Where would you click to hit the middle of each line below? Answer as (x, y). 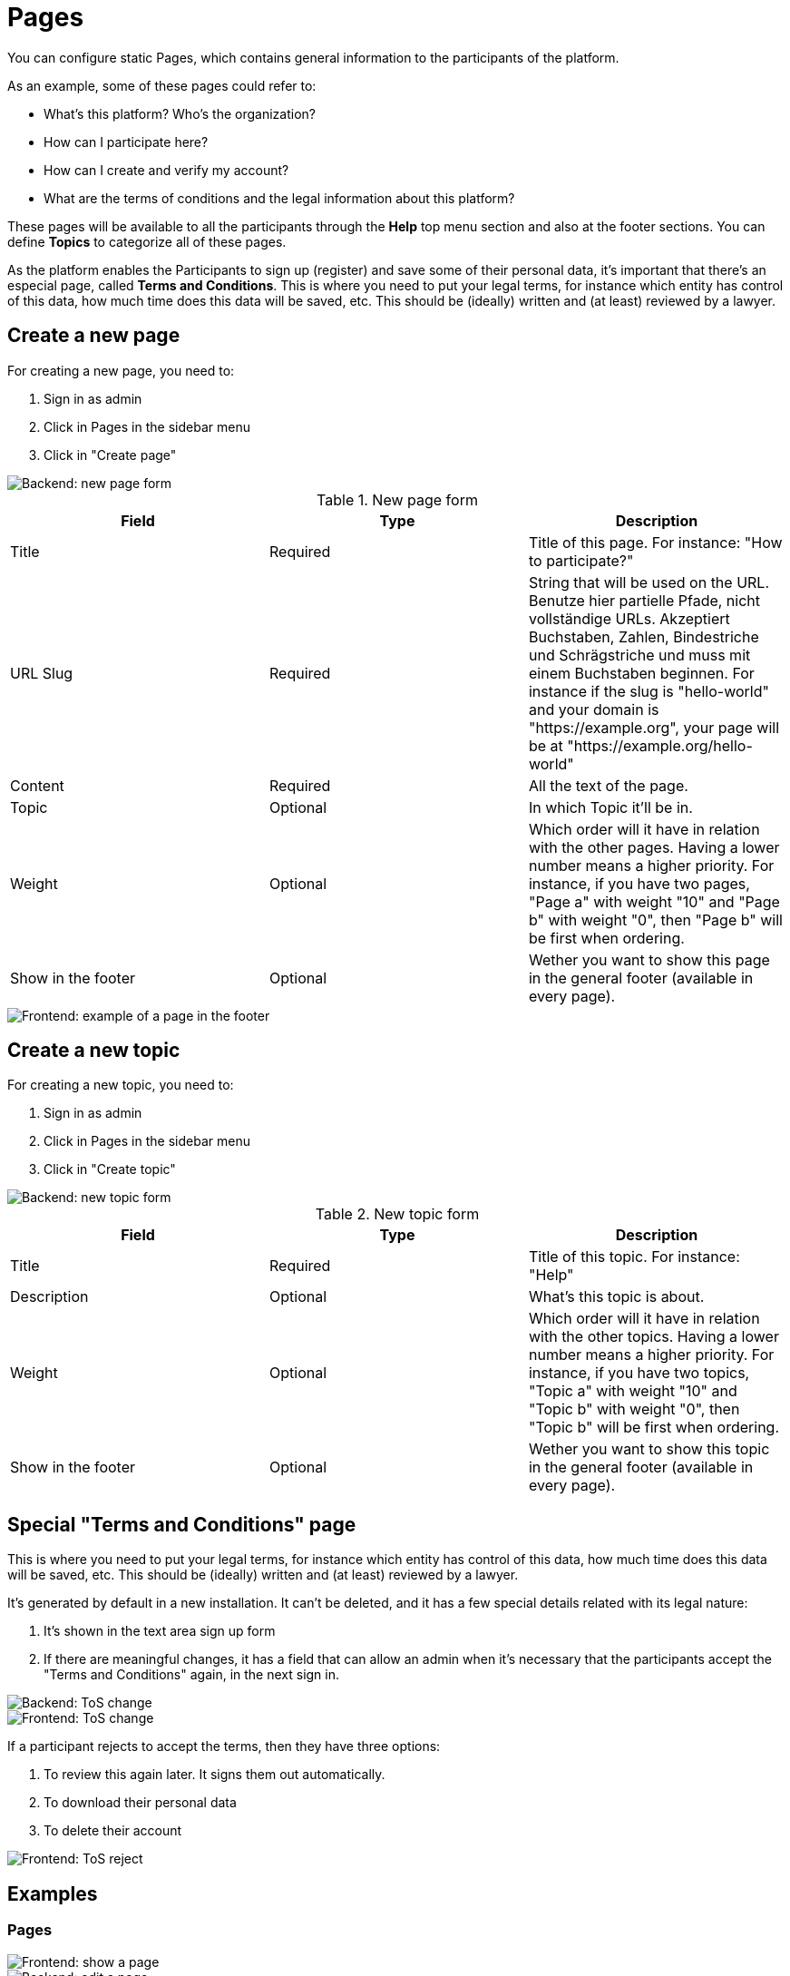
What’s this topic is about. (616, 1297)
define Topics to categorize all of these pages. (147, 241)
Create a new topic (94, 1051)
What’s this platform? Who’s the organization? (180, 113)
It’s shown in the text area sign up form (160, 1631)
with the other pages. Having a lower (654, 847)
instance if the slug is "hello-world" (649, 691)
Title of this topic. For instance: (634, 1257)
